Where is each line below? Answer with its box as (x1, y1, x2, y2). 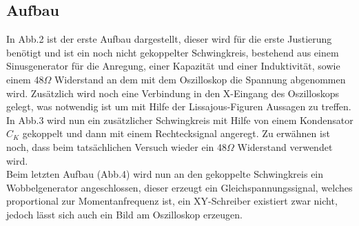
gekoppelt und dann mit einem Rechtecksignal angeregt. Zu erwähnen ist (22, 126, 330, 141)
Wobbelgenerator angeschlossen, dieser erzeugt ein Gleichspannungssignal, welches (6, 180, 353, 194)
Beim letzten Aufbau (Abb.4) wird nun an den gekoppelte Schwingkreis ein (6, 167, 324, 181)
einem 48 (6, 72, 44, 86)
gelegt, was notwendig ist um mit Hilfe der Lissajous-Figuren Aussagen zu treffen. (6, 99, 351, 114)
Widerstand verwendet (237, 139, 333, 154)
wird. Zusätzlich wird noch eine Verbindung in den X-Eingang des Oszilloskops (6, 85, 339, 100)
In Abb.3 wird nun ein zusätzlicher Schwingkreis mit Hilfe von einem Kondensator (6, 112, 353, 127)
